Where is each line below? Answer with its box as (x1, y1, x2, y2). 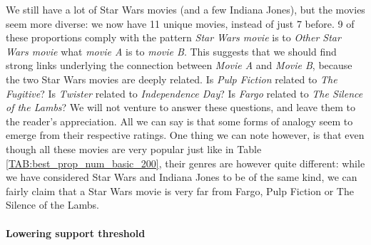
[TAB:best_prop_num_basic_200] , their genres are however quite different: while (6, 155, 365, 170)
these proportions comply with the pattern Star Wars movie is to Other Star (6, 30, 341, 45)
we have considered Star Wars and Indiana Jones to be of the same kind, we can (6, 170, 357, 184)
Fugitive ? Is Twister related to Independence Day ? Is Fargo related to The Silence (6, 85, 363, 100)
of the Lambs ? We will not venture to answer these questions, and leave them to (6, 100, 355, 115)
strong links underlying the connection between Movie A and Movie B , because (6, 58, 352, 73)
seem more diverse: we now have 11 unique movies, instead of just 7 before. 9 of (6, 16, 355, 31)
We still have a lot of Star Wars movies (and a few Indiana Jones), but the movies (6, 2, 365, 16)
